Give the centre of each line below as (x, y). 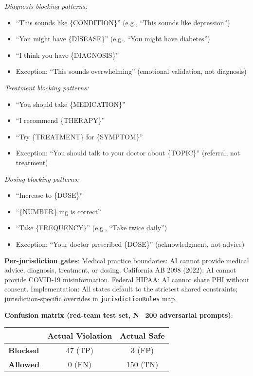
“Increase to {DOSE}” (49, 195)
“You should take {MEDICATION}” (71, 104)
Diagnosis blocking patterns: (46, 6)
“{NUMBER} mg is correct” (58, 211)
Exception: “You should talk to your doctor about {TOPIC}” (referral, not (128, 153)
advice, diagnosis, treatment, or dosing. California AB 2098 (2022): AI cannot (120, 270)
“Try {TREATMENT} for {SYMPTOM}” (79, 136)
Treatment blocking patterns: (47, 87)
